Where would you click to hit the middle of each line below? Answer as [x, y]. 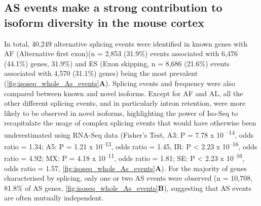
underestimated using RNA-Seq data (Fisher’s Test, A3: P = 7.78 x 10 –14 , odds [129, 134]
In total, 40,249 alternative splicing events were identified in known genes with [126, 43]
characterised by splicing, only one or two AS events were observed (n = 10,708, [128, 178]
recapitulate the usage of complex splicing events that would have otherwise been [130, 123]
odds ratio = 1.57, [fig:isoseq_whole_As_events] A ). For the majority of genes [125, 168]
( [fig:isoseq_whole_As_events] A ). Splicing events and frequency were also [120, 83]
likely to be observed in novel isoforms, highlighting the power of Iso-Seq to [121, 113]
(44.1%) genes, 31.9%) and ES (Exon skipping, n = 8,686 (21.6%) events [117, 63]
